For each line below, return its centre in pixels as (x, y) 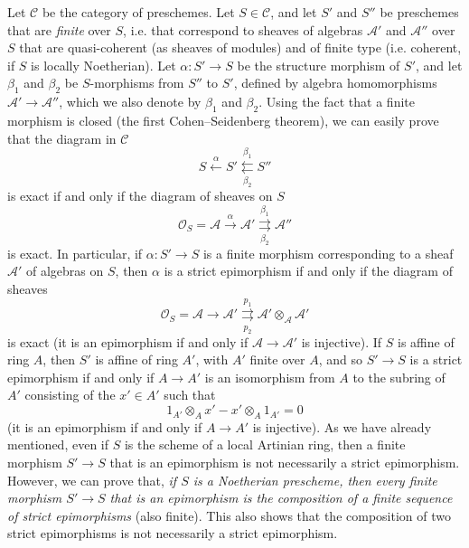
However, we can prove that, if (92, 480)
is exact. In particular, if (75, 253)
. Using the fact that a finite (337, 102)
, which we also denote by (130, 102)
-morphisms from (137, 83)
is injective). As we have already (342, 426)
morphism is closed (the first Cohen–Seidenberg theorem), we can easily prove (223, 120)
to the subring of (399, 377)
